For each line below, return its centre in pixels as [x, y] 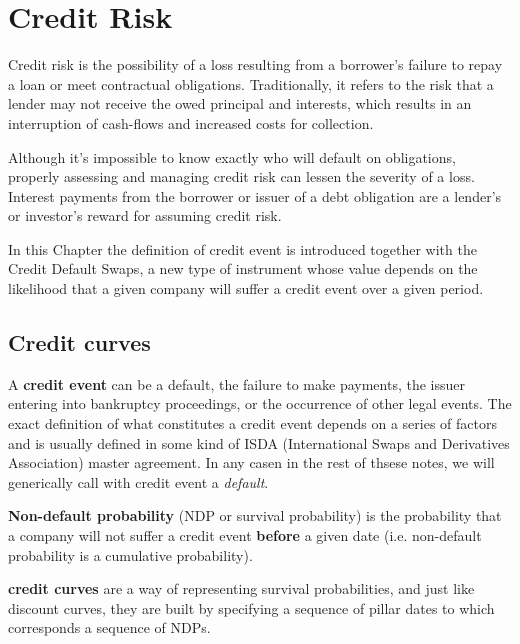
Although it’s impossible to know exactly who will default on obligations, [232, 156]
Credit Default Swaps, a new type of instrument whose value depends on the [243, 268]
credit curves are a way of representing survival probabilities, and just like [241, 588]
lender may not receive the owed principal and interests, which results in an [240, 103]
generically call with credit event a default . [138, 481]
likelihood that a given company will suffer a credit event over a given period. [246, 288]
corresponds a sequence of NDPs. [109, 627]
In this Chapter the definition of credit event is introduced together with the [242, 248]
